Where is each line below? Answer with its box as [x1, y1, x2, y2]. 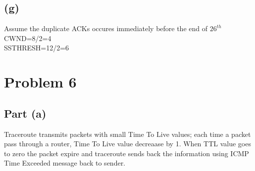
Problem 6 [4, 72, 77, 92]
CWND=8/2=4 [4, 33, 51, 43]
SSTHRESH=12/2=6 [4, 43, 69, 53]
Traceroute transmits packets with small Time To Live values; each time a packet [4, 128, 251, 139]
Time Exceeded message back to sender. [4, 158, 126, 168]
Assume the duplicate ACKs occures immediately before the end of [4, 23, 208, 34]
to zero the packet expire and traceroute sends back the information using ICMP [4, 148, 249, 158]
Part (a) [4, 105, 47, 121]
